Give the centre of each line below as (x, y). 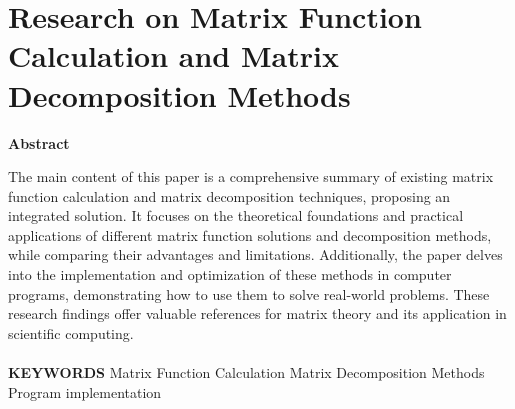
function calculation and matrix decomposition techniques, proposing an (229, 195)
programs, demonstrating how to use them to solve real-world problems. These (249, 293)
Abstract (39, 142)
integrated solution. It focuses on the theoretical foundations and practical (236, 215)
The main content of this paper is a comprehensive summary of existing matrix (251, 176)
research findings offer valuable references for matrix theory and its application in (257, 313)
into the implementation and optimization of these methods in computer (230, 274)
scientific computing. (71, 332)
